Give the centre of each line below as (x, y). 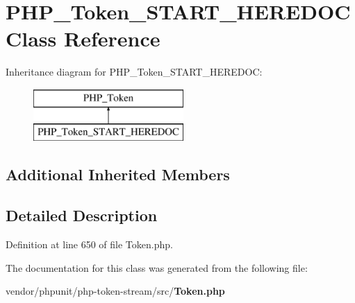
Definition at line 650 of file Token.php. (89, 244)
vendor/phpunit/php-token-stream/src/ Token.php (115, 291)
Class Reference (83, 38)
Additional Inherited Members (118, 174)
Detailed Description (82, 215)
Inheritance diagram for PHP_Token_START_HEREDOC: (134, 72)
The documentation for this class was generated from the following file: (157, 267)
